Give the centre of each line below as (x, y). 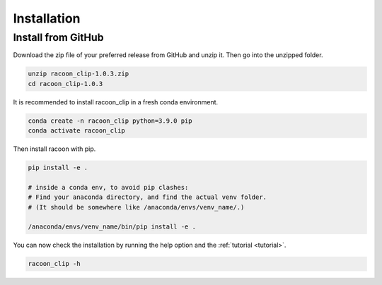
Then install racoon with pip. (54, 149)
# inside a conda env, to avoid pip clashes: (108, 187)
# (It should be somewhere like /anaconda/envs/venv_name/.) (136, 207)
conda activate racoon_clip (76, 131)
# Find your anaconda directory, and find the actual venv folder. (147, 197)
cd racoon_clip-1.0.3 (65, 84)
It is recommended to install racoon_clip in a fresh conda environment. (116, 102)
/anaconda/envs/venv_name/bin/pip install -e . (112, 227)
